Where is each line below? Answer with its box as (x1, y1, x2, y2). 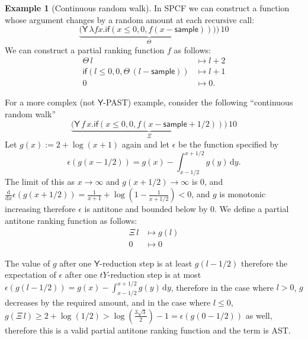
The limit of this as (5, 175, 75, 187)
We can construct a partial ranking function (5, 43, 165, 56)
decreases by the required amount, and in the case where (5, 296, 211, 309)
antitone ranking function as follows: (5, 214, 137, 227)
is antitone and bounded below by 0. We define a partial (84, 203, 289, 215)
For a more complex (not (5, 96, 95, 108)
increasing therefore (5, 203, 76, 215)
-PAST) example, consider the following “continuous (103, 96, 293, 108)
